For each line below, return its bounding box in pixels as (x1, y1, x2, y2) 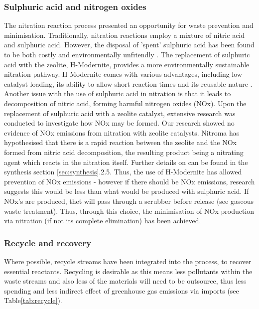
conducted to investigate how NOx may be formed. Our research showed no (4, 118, 235, 128)
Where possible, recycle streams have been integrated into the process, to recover (4, 256, 252, 266)
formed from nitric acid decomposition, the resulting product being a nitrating (4, 147, 244, 157)
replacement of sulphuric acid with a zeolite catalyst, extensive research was (4, 108, 236, 118)
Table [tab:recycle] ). (4, 295, 62, 306)
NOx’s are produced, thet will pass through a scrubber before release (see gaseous (4, 195, 254, 206)
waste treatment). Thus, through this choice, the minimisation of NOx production (4, 205, 255, 216)
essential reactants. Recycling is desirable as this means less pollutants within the (4, 266, 253, 276)
